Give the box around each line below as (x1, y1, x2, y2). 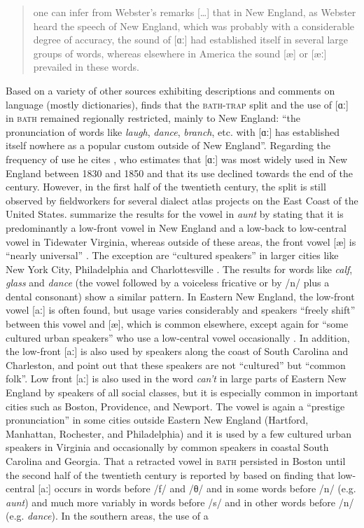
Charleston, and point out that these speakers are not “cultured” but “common (6, 357, 346, 372)
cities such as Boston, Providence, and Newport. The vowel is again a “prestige (6, 398, 345, 413)
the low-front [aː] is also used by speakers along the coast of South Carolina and (6, 344, 349, 359)
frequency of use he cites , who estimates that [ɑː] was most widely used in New (6, 151, 348, 166)
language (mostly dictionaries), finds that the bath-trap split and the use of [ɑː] (6, 97, 349, 111)
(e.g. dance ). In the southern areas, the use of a (6, 508, 209, 523)
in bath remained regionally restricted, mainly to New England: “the (6, 111, 300, 125)
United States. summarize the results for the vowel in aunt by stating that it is (6, 207, 344, 221)
